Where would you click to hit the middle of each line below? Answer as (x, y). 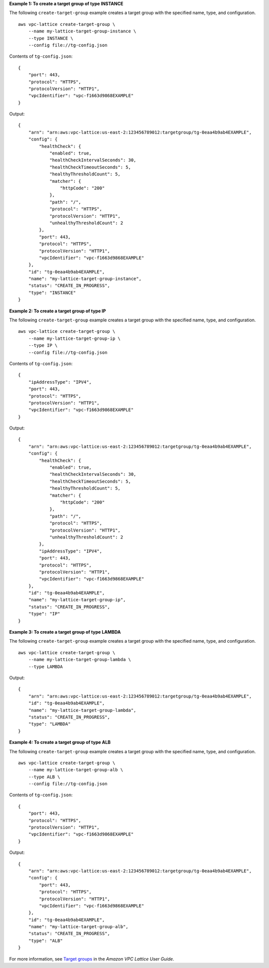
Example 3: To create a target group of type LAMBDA (65, 632)
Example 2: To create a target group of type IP (58, 311)
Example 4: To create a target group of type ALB (60, 742)
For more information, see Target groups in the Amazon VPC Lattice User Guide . (92, 959)
